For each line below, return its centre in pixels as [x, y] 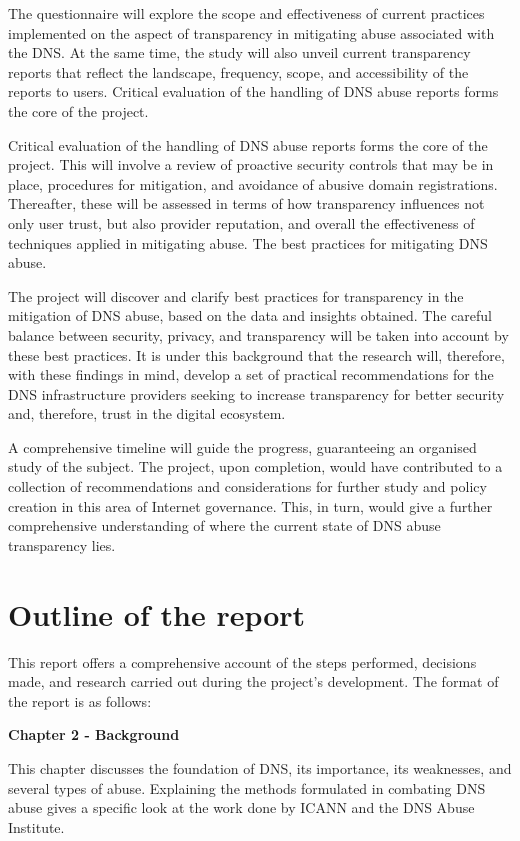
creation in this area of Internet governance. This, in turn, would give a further [250, 505]
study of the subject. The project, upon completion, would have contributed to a [255, 466]
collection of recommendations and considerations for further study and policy [247, 486]
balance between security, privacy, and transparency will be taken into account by [258, 334]
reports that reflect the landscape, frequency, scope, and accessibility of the [238, 71]
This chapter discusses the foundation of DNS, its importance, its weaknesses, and [260, 767]
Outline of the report [157, 613]
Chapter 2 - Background [94, 734]
